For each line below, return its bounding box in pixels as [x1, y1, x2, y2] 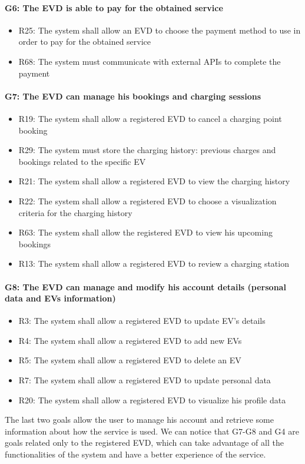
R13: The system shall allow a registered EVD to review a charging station [18, 257, 289, 270]
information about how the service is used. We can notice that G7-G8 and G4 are [5, 425, 299, 437]
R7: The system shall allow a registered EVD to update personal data [18, 374, 271, 386]
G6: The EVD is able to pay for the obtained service [5, 1, 223, 14]
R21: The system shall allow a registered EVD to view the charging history [18, 175, 290, 187]
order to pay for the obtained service [18, 35, 151, 48]
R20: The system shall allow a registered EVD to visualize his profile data [18, 393, 286, 406]
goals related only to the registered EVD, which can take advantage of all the [5, 436, 284, 449]
